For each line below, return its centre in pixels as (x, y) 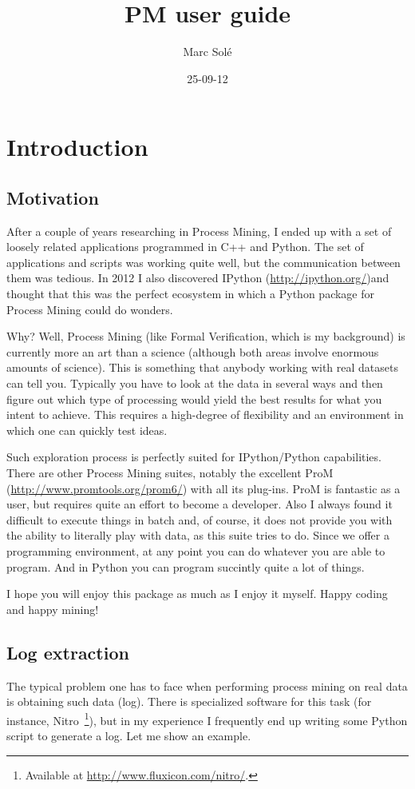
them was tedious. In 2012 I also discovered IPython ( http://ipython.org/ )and (198, 278)
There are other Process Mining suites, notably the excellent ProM (170, 473)
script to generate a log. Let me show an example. (129, 735)
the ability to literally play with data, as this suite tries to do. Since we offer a (198, 535)
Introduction (77, 147)
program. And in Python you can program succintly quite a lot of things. (186, 566)
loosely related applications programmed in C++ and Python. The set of (185, 247)
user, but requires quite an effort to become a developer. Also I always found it (200, 504)
